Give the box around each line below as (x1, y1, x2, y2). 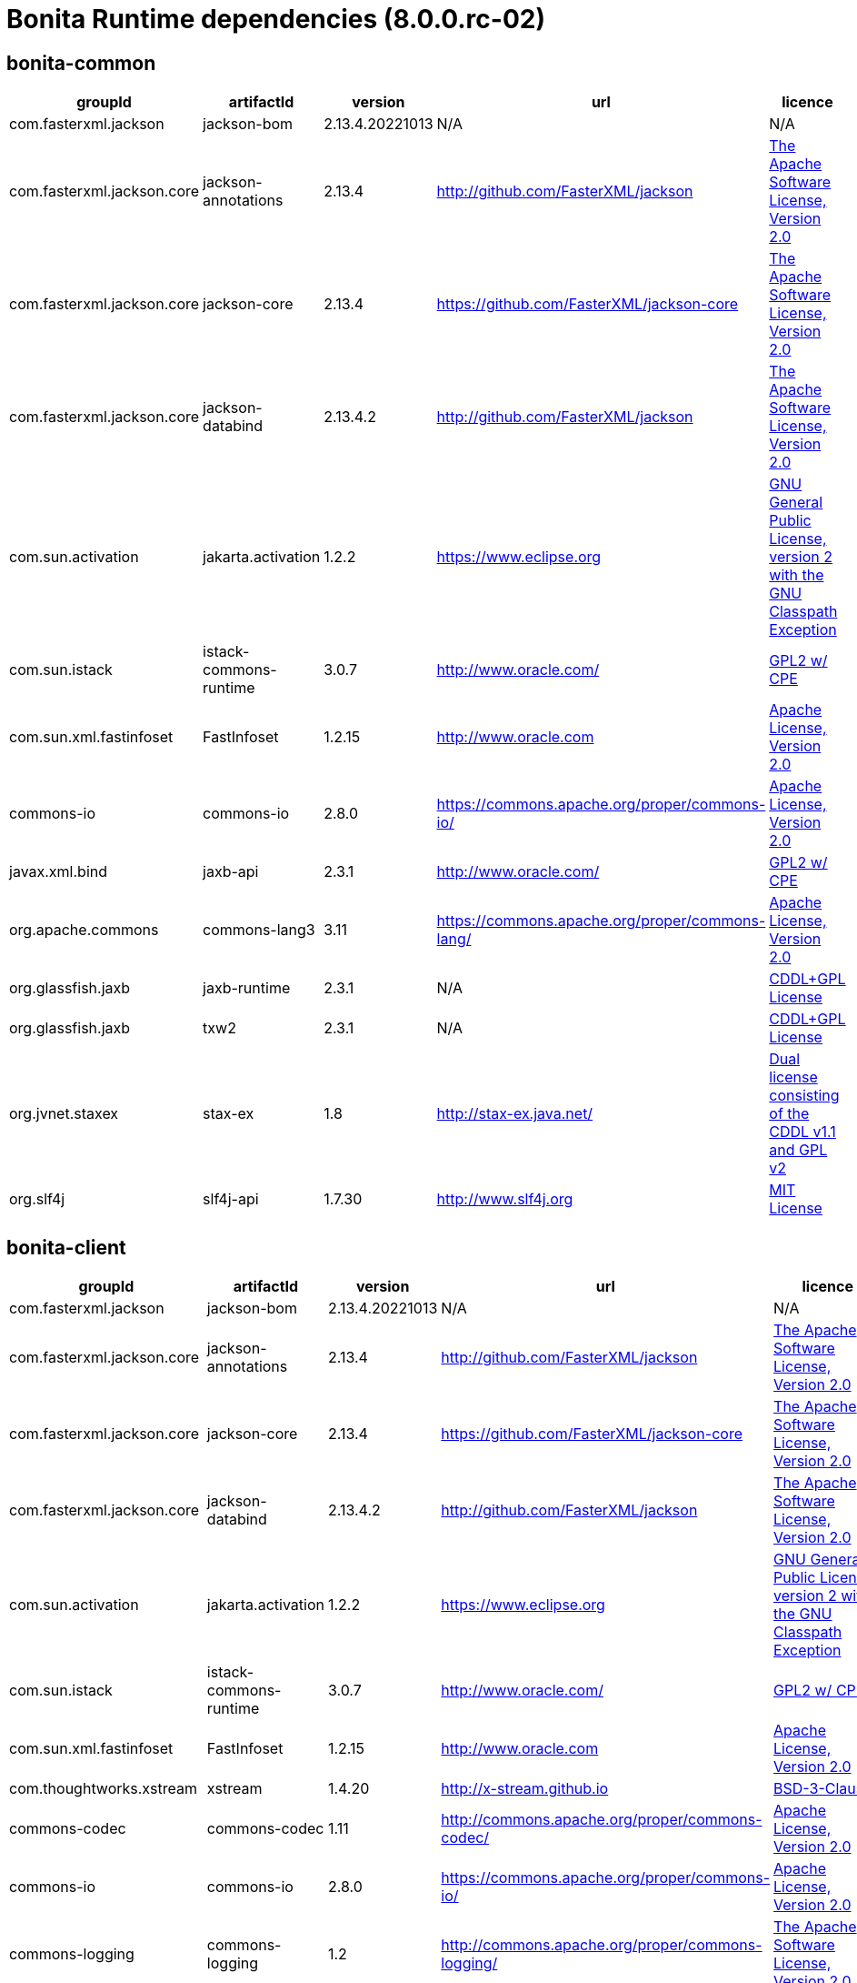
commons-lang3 (203, 921, 315, 940)
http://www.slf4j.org (436, 1190, 573, 1209)
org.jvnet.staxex (9, 1104, 119, 1123)
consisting (769, 1086, 840, 1105)
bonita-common (6, 51, 156, 75)
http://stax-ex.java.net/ (436, 1104, 593, 1123)
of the (769, 1104, 810, 1123)
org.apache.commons (9, 921, 159, 940)
